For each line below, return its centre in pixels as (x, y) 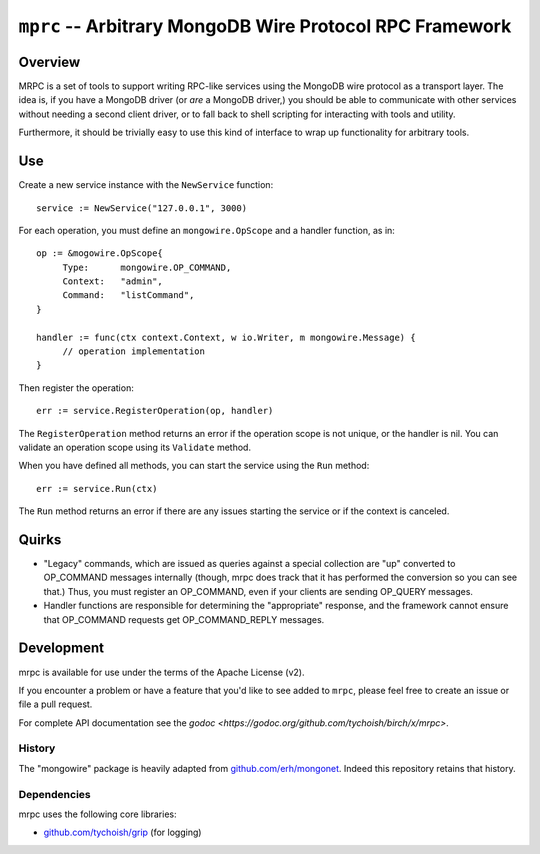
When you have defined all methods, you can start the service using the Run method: (194, 466)
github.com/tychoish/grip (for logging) (122, 832)
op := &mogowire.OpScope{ (100, 253)
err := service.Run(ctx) (97, 488)
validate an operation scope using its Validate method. (135, 447)
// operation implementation (133, 351)
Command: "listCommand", (128, 295)
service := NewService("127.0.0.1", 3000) (142, 208)
